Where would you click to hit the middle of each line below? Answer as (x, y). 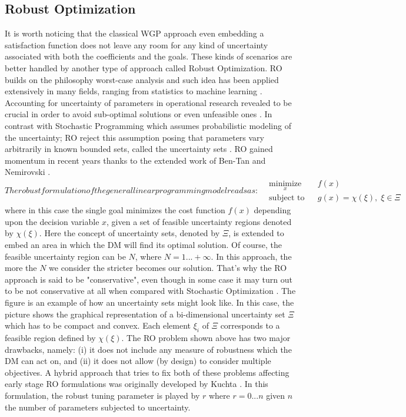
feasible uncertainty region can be (65, 256)
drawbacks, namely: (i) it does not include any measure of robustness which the (148, 349)
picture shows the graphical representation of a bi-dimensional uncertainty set (145, 314)
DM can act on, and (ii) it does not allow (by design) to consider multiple (138, 361)
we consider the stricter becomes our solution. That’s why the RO (168, 268)
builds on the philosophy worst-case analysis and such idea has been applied (142, 79)
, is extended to (256, 233)
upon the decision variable (52, 221)
